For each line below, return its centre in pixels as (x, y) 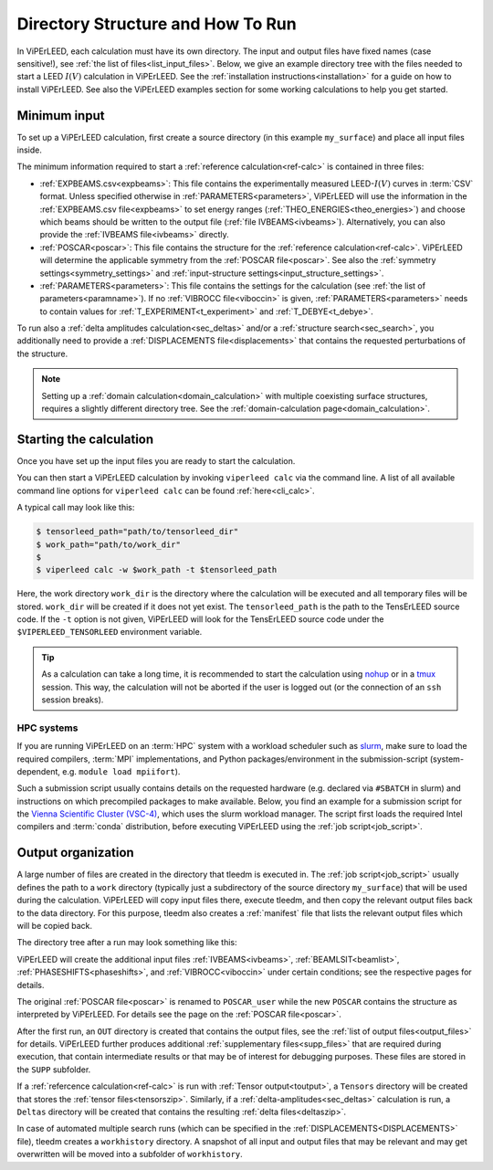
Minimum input (61, 116)
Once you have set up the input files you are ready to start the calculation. (156, 460)
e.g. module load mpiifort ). (121, 771)
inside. (30, 150)
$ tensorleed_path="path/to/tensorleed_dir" (137, 532)
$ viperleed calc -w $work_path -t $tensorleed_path (157, 570)
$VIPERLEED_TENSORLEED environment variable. (110, 632)
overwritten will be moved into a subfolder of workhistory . (130, 1154)
